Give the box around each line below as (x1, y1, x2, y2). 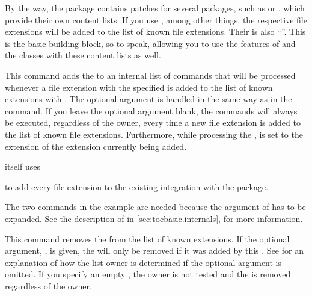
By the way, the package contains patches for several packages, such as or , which (5, 2, 305, 14)
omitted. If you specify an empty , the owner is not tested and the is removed (5, 268, 291, 280)
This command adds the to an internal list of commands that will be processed (5, 69, 296, 81)
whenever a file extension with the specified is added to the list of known (5, 81, 273, 93)
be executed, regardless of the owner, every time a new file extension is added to (5, 116, 301, 129)
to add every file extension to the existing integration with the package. (5, 180, 269, 193)
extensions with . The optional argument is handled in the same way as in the (5, 93, 292, 105)
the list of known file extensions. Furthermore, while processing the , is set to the (5, 128, 303, 140)
